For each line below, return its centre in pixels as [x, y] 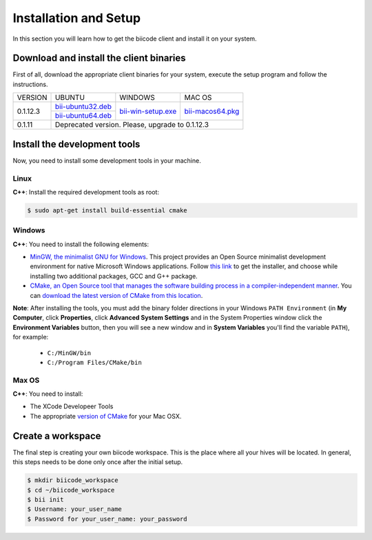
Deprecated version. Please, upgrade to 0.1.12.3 [132, 125]
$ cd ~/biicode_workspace [71, 490]
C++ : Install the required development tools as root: [86, 192]
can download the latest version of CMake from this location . [116, 295]
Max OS [26, 380]
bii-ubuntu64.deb [84, 116]
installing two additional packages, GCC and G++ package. [114, 276]
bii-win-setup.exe [148, 111]
